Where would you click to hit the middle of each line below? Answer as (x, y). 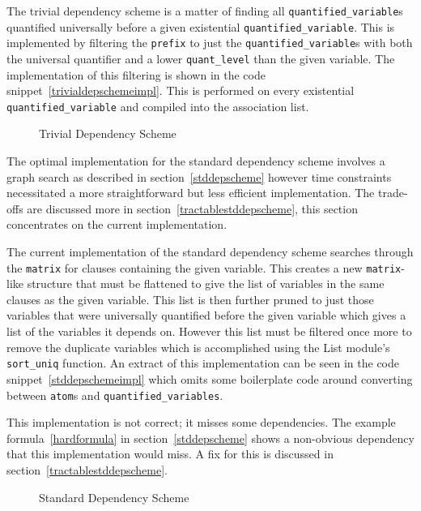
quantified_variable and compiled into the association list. (158, 106)
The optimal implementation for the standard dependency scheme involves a (196, 161)
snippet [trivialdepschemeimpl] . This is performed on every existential (181, 90)
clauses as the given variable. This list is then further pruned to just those (190, 299)
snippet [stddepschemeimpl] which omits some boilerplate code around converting (210, 378)
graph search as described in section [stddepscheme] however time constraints (199, 176)
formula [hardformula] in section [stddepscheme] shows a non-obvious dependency (210, 438)
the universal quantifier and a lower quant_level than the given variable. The (201, 58)
